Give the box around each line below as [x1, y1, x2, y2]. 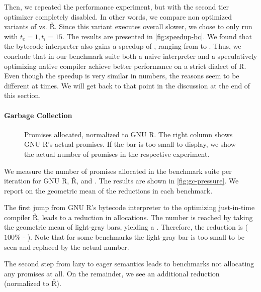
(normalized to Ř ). [4, 278, 61, 288]
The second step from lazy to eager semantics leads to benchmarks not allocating [4, 258, 254, 269]
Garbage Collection [4, 110, 72, 120]
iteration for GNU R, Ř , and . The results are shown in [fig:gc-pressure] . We [4, 175, 239, 186]
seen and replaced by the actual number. [4, 241, 129, 252]
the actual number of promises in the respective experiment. [24, 148, 210, 159]
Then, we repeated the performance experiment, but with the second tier [4, 2, 229, 12]
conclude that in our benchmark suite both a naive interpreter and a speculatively [4, 50, 257, 61]
